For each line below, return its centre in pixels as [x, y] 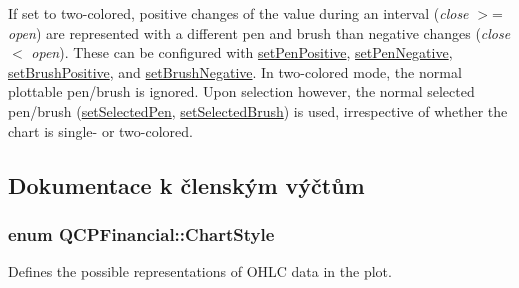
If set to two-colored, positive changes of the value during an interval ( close [238, 13]
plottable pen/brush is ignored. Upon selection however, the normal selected [241, 91]
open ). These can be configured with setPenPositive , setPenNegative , [242, 52]
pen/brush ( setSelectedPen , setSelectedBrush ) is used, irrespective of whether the [258, 110]
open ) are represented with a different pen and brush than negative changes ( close [259, 32]
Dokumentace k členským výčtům [186, 184]
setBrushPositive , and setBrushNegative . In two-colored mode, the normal [235, 71]
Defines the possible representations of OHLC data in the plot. [200, 271]
